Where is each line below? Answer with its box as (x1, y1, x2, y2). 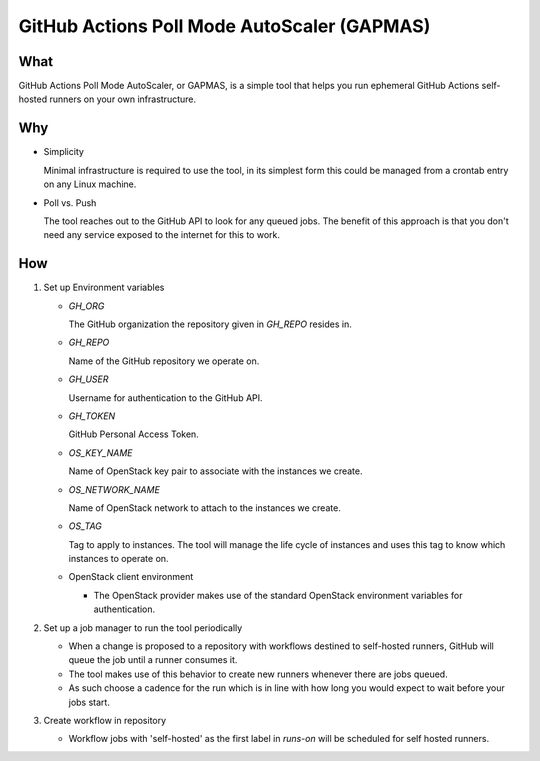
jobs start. (68, 696, 110, 708)
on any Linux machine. (43, 178, 137, 190)
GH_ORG (68, 300, 105, 312)
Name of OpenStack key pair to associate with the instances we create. (68, 465, 364, 477)
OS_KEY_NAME (68, 446, 133, 459)
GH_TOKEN (68, 410, 116, 422)
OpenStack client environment (68, 571, 194, 583)
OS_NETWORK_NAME (68, 483, 160, 495)
